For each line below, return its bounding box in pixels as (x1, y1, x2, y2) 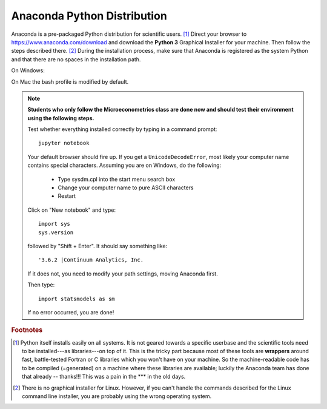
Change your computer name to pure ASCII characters (58, 184, 194, 191)
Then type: (27, 281, 55, 288)
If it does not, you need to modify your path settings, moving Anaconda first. (27, 270, 218, 277)
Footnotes (11, 326, 43, 334)
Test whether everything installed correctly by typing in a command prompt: (27, 126, 217, 133)
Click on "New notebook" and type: (27, 206, 116, 214)
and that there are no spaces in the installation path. (11, 55, 141, 63)
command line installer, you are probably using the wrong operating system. (22, 392, 212, 400)
